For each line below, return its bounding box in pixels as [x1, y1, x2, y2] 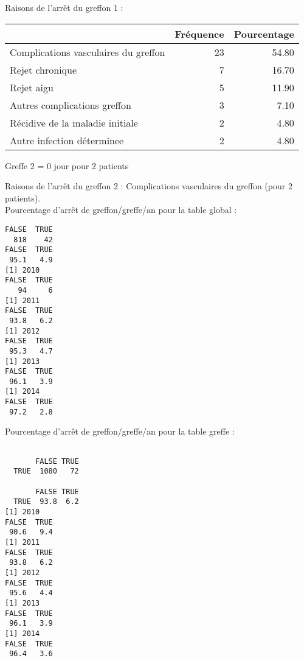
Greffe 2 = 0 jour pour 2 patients [5, 159, 129, 172]
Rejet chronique [10, 62, 77, 77]
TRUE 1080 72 [13, 467, 79, 476]
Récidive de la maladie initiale [10, 115, 138, 130]
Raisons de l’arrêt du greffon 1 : [5, 1, 123, 13]
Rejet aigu [10, 80, 54, 94]
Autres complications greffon [10, 97, 131, 112]
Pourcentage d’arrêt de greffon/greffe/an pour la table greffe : [5, 425, 235, 438]
